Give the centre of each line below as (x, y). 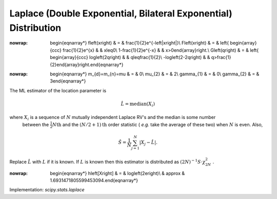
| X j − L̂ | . (149, 143)
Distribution (35, 28)
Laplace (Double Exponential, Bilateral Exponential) (121, 13)
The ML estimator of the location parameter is (58, 90)
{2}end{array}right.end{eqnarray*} (87, 65)
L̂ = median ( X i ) (138, 104)
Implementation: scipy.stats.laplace (47, 190)
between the (36, 124)
